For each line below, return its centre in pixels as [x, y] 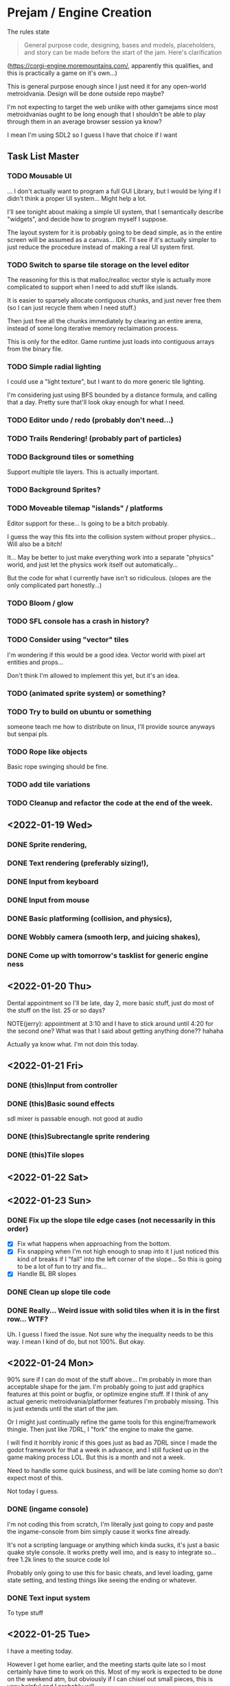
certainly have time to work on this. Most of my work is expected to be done [115, 1672]
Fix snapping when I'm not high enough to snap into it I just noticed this [118, 1251]
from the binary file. [35, 349]
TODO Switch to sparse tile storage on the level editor [98, 265]
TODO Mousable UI [39, 176]
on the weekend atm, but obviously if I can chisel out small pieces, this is [110, 1678]
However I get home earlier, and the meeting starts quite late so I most [106, 1664]
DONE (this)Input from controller [62, 1086]
